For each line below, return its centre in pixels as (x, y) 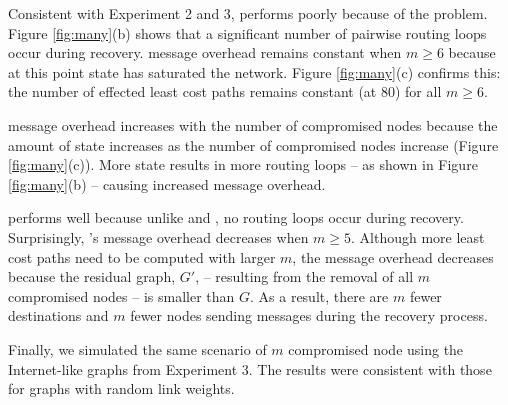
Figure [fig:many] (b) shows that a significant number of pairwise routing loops (247, 32)
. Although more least (418, 236)
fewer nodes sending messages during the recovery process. (309, 315)
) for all (418, 91)
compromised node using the (376, 348)
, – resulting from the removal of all (304, 276)
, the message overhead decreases (393, 256)
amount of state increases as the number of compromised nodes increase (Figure (253, 144)
